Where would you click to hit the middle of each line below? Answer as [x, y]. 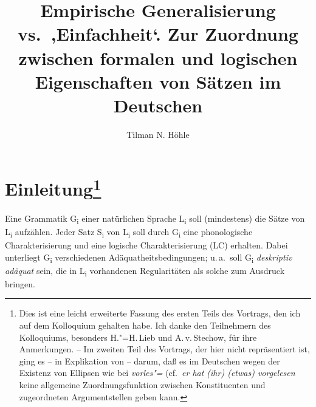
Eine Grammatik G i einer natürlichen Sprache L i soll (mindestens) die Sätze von [155, 219]
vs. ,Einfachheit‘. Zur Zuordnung [158, 34]
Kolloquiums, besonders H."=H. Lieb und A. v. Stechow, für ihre [138, 337]
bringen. [20, 283]
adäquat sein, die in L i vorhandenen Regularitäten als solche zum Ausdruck [145, 271]
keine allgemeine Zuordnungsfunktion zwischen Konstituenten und [142, 384]
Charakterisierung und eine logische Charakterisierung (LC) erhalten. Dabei [146, 245]
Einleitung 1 [53, 187]
